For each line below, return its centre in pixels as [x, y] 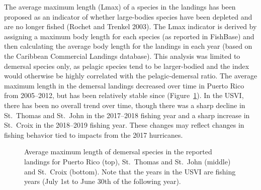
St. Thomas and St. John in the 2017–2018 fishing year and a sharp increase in [127, 115]
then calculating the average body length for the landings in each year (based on [128, 46]
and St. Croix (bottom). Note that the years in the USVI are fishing [130, 171]
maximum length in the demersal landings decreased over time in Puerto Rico [124, 85]
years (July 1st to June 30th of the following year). [103, 181]
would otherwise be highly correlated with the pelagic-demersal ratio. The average [131, 76]
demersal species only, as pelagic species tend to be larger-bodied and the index [127, 66]
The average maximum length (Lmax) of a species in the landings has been [120, 7]
